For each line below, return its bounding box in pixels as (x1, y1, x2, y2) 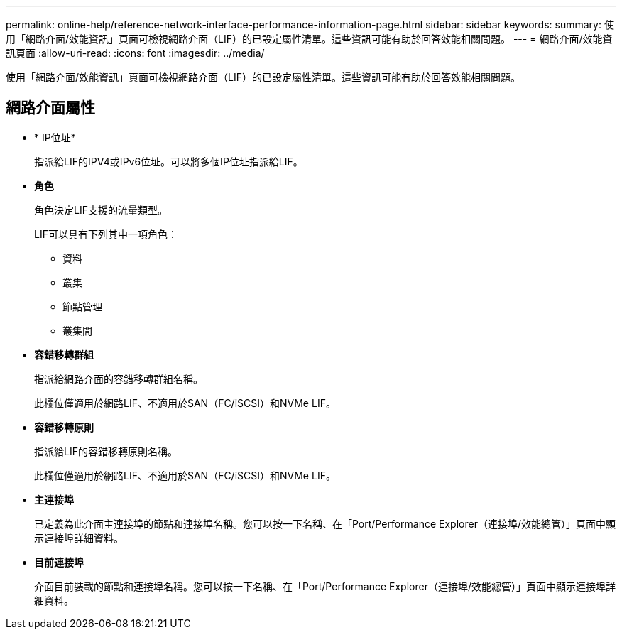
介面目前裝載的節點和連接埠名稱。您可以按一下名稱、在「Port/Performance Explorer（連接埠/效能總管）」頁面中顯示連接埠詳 (34, 580, 616, 592)
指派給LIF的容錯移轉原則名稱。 (34, 445, 178, 457)
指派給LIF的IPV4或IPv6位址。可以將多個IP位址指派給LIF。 (34, 155, 303, 168)
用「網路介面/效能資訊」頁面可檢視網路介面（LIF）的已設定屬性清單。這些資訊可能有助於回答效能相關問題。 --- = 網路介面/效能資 (6, 33, 613, 45)
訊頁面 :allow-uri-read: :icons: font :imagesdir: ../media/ (6, 47, 265, 59)
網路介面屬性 (6, 99, 95, 117)
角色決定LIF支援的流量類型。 (34, 203, 168, 216)
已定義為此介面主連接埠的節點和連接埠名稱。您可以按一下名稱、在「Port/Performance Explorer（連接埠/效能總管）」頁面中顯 (34, 517, 616, 530)
